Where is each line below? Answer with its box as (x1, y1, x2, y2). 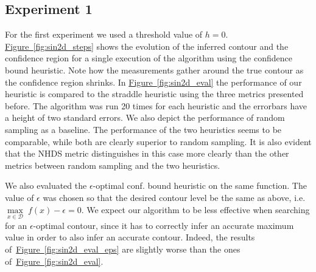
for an (5, 219, 27, 231)
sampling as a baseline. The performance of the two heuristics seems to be (5, 123, 282, 135)
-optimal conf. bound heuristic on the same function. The (93, 179, 307, 192)
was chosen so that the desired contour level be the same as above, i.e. (43, 191, 306, 203)
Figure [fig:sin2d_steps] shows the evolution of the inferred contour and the (5, 39, 289, 52)
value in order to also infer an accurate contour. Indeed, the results (5, 231, 255, 243)
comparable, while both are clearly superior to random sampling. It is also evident (5, 135, 312, 148)
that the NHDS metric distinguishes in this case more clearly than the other (5, 147, 289, 160)
